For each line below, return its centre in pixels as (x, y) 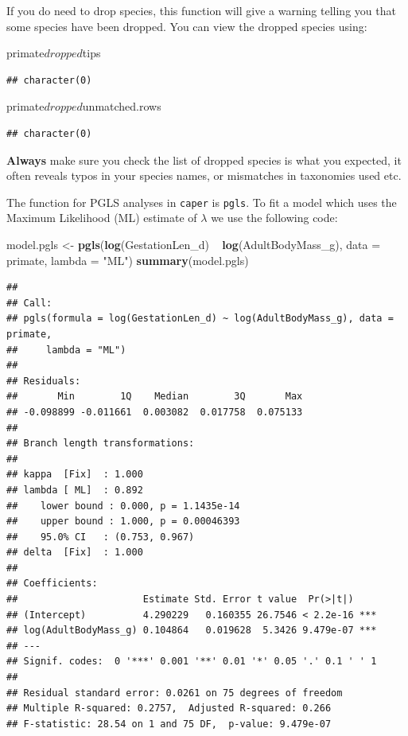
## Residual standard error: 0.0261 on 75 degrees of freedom (175, 693)
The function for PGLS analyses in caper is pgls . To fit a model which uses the (202, 202)
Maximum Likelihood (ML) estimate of (102, 218)
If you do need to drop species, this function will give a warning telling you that (201, 10)
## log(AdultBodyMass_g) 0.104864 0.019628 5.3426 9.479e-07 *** (192, 631)
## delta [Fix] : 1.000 (75, 553)
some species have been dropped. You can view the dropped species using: (187, 26)
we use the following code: (274, 218)
